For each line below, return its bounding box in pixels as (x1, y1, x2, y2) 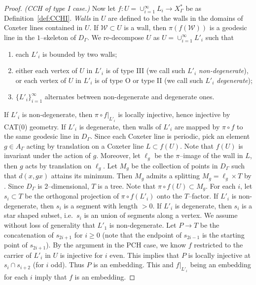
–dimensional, (48, 180, 89, 191)
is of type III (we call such (106, 65, 185, 76)
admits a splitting (146, 170, 200, 181)
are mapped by (174, 121, 220, 131)
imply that (35, 271, 67, 282)
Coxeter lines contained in (4, 22, 83, 33)
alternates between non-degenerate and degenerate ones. (44, 91, 215, 102)
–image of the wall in (180, 150, 243, 161)
